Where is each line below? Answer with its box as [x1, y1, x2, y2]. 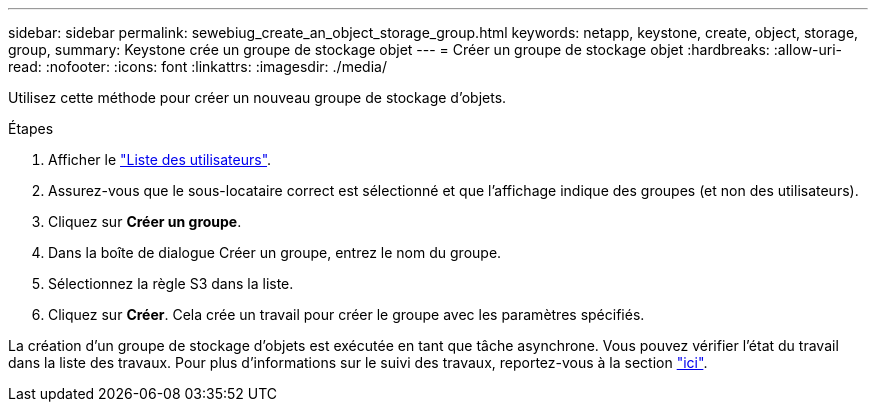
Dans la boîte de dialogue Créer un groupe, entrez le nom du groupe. [48, 244, 502, 261]
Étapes [8, 120, 54, 137]
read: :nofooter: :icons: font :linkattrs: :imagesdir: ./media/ [8, 58, 387, 75]
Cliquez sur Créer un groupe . [48, 213, 242, 230]
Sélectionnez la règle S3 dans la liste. [48, 275, 294, 292]
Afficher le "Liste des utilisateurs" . [48, 151, 272, 168]
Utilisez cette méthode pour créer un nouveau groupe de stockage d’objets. [8, 89, 507, 106]
